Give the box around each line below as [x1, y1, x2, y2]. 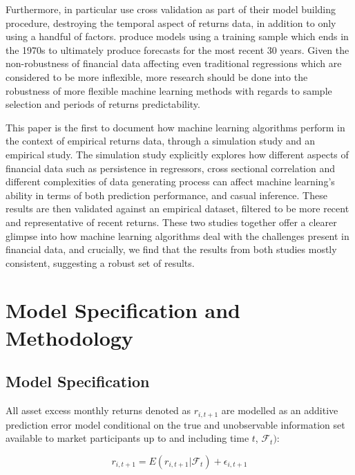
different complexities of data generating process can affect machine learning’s [6, 174, 335, 189]
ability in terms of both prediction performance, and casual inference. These [6, 187, 327, 202]
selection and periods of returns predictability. [6, 97, 200, 111]
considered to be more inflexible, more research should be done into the [6, 69, 308, 84]
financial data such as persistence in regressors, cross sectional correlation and [6, 160, 336, 175]
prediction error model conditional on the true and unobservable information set [6, 417, 345, 431]
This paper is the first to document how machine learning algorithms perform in [6, 120, 345, 134]
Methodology [6, 323, 133, 351]
